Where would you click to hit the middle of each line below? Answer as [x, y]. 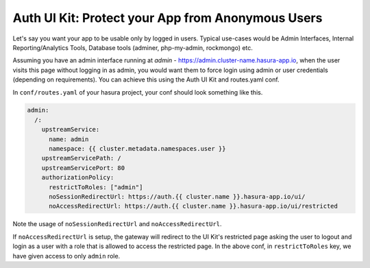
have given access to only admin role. [66, 256]
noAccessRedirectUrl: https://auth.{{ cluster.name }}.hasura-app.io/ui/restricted [194, 206]
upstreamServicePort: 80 [83, 168]
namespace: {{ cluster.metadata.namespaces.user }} [137, 149]
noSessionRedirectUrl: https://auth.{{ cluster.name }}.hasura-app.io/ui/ [177, 196]
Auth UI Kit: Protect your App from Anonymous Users [168, 18]
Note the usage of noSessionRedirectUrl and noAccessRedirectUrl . [117, 224]
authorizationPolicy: [78, 178]
